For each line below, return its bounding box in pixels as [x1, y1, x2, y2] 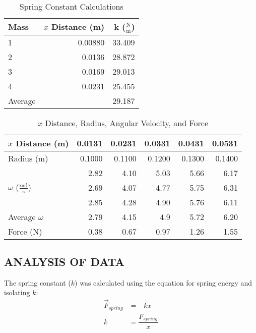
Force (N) [8, 225, 42, 237]
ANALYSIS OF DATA [4, 253, 124, 269]
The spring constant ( [4, 277, 71, 288]
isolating [4, 287, 30, 298]
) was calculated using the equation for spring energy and [75, 277, 252, 288]
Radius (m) [8, 152, 48, 164]
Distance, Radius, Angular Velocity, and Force [45, 117, 209, 129]
